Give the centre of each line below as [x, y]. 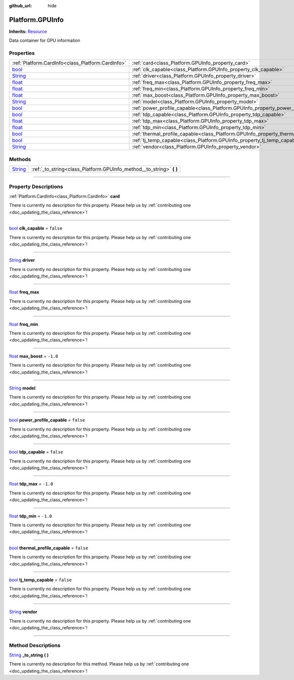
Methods [20, 159]
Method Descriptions [35, 645]
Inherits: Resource [28, 31]
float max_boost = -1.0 [34, 356]
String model [22, 388]
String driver [22, 260]
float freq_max [24, 292]
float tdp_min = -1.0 [31, 516]
